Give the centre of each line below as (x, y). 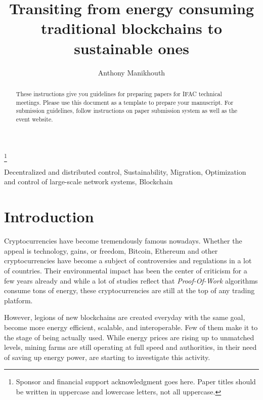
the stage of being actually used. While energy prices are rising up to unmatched (129, 337)
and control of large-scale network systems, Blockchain (89, 182)
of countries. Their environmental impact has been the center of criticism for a (126, 270)
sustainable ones (131, 48)
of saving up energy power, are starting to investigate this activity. (107, 357)
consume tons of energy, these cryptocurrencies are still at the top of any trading (129, 290)
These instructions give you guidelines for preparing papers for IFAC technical (119, 93)
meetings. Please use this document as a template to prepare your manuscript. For (125, 102)
